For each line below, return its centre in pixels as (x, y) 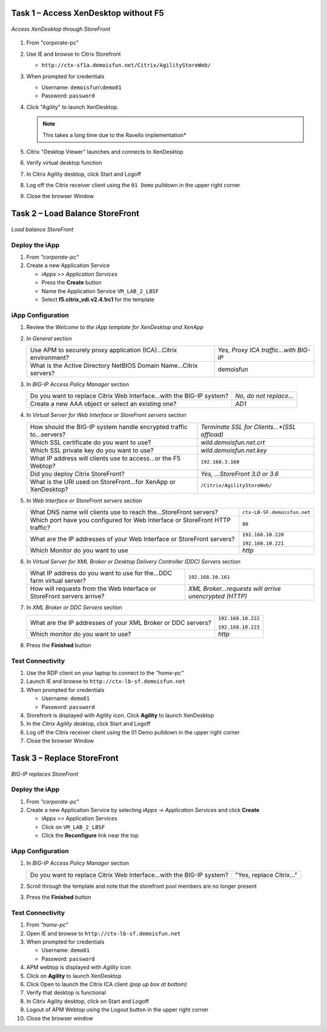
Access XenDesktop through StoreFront (61, 29)
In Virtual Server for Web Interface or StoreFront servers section (107, 415)
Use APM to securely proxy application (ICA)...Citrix (104, 350)
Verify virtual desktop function (64, 163)
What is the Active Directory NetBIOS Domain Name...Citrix (114, 365)
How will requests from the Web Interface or (93, 589)
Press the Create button (71, 282)
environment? (50, 358)
